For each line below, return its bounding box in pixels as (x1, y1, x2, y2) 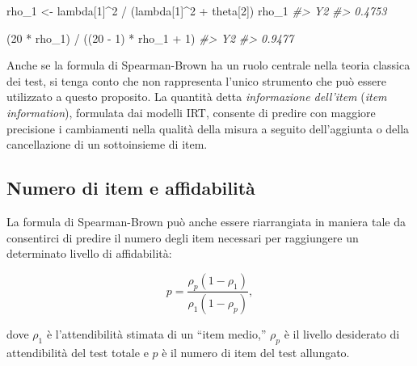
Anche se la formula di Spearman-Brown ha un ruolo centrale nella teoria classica (6, 57, 411, 74)
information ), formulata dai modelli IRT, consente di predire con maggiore (6, 103, 376, 120)
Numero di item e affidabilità (6, 175, 255, 200)
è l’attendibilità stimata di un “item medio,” (46, 326, 267, 343)
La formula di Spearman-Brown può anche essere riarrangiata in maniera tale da (6, 212, 406, 229)
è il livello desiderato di (284, 326, 400, 343)
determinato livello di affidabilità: (6, 245, 172, 262)
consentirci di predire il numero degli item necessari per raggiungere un (6, 229, 359, 246)
